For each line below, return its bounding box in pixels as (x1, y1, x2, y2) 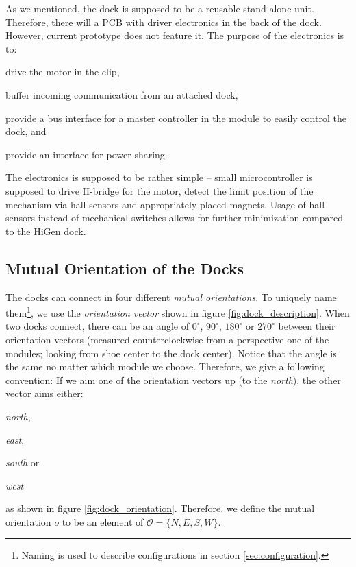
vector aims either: (5, 386, 84, 400)
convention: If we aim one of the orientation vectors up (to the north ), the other (5, 372, 341, 387)
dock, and (5, 124, 47, 138)
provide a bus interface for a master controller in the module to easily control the (5, 110, 346, 125)
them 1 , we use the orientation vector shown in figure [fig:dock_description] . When (5, 304, 350, 319)
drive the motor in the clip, (5, 64, 120, 79)
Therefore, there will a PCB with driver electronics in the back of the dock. (5, 14, 322, 29)
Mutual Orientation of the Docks (5, 257, 244, 278)
